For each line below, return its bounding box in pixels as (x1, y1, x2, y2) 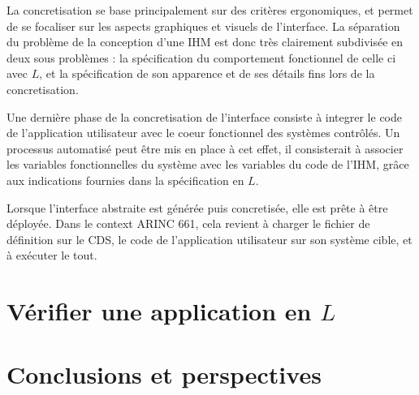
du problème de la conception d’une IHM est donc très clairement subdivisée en (6, 33, 404, 50)
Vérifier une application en (6, 294, 312, 328)
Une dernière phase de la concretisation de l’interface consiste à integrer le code (6, 108, 402, 125)
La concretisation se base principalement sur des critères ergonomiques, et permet (6, 2, 413, 18)
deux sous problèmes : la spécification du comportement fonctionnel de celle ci (6, 49, 396, 66)
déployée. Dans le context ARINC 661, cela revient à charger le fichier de (6, 215, 370, 232)
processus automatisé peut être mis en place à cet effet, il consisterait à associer (6, 140, 404, 157)
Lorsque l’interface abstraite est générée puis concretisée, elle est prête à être (6, 199, 388, 216)
